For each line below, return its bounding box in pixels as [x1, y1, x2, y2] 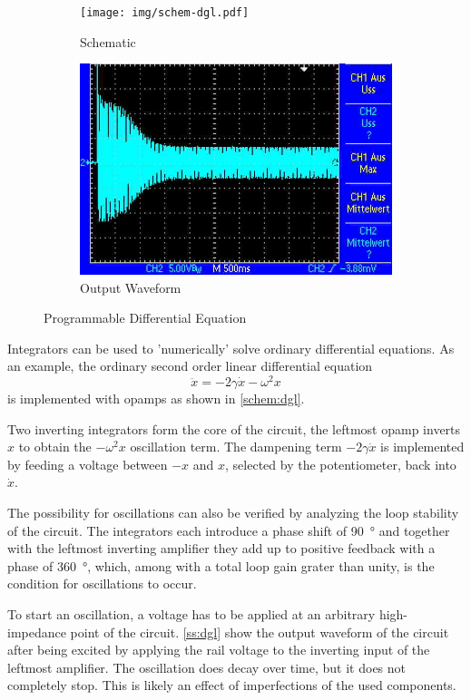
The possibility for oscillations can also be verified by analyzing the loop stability [7, 503, 459, 522]
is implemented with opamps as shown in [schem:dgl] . [7, 389, 305, 408]
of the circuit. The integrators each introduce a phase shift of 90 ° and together [7, 520, 450, 540]
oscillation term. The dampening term [130, 437, 342, 456]
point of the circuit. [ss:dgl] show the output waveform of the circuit [70, 622, 449, 641]
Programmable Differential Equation [44, 308, 247, 327]
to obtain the [18, 437, 92, 456]
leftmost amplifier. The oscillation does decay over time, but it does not [7, 657, 407, 676]
